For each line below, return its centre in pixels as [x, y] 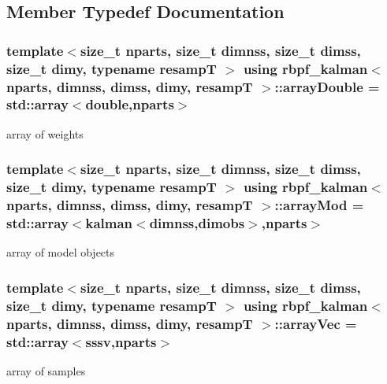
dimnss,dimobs [197, 223]
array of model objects [61, 252]
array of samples [46, 370]
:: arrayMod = [319, 205]
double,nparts [130, 104]
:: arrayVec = [316, 323]
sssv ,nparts [121, 341]
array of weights [45, 133]
